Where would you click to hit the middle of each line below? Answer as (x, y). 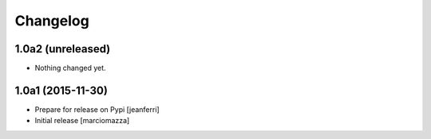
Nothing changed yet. (71, 68)
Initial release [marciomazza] (82, 121)
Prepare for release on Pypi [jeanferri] (97, 109)
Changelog (52, 21)
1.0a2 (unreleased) (63, 49)
